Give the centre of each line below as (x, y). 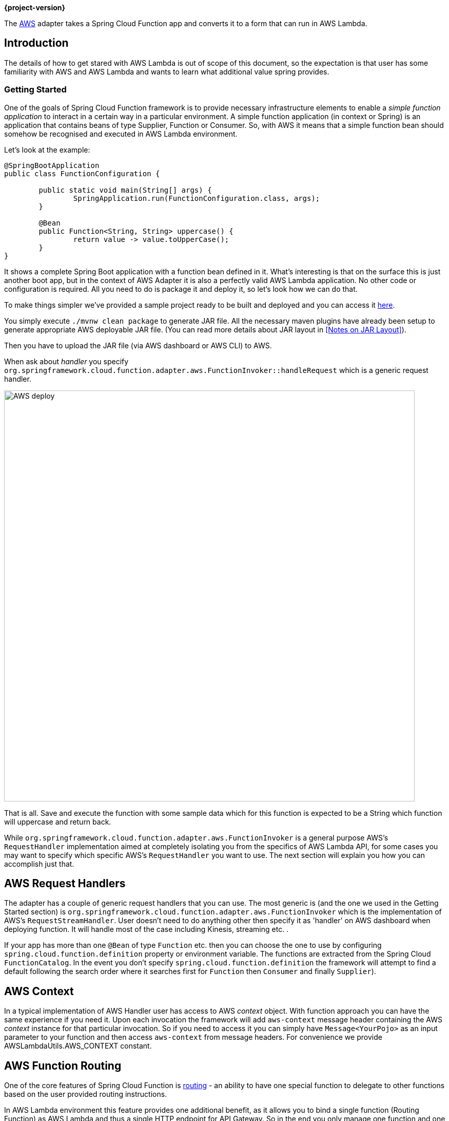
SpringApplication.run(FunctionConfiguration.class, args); (197, 198)
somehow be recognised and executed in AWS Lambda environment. (121, 134)
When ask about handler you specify (66, 361)
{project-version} (35, 7)
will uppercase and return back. (58, 821)
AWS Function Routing (63, 1066)
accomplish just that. (39, 864)
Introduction (36, 43)
